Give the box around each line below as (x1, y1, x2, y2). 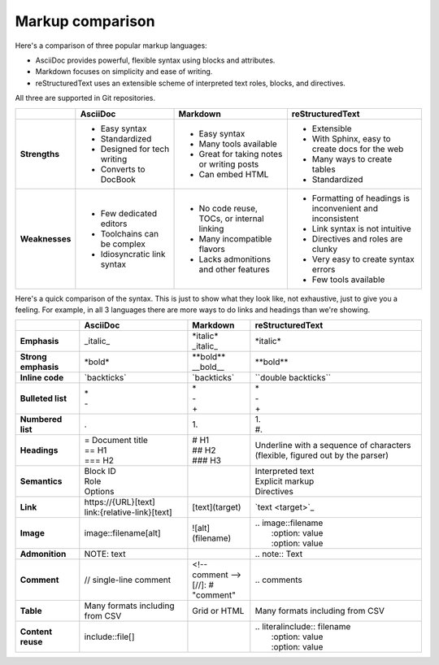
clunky (311, 243, 338, 254)
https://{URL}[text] (84, 497, 156, 508)
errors (311, 263, 336, 275)
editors (100, 218, 128, 229)
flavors (198, 243, 225, 254)
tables (311, 163, 337, 175)
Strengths (20, 148, 60, 159)
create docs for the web (311, 143, 404, 154)
